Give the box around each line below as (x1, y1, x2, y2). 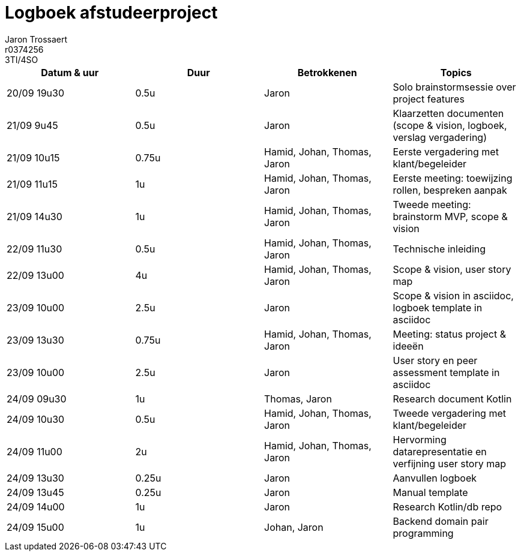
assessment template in (393, 366, 500, 378)
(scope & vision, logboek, (393, 119, 507, 131)
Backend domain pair (393, 515, 489, 527)
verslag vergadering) (393, 131, 487, 143)
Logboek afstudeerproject (5, 2, 218, 23)
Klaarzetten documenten (393, 107, 504, 119)
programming (393, 527, 454, 539)
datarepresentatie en (393, 445, 487, 458)
